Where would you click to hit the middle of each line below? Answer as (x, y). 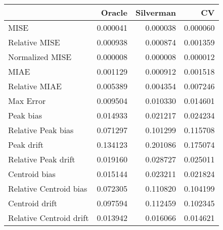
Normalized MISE (40, 57)
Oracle (114, 12)
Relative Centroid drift (49, 218)
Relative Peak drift (42, 159)
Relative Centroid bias (48, 188)
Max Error (27, 101)
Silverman (156, 12)
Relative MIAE (35, 86)
